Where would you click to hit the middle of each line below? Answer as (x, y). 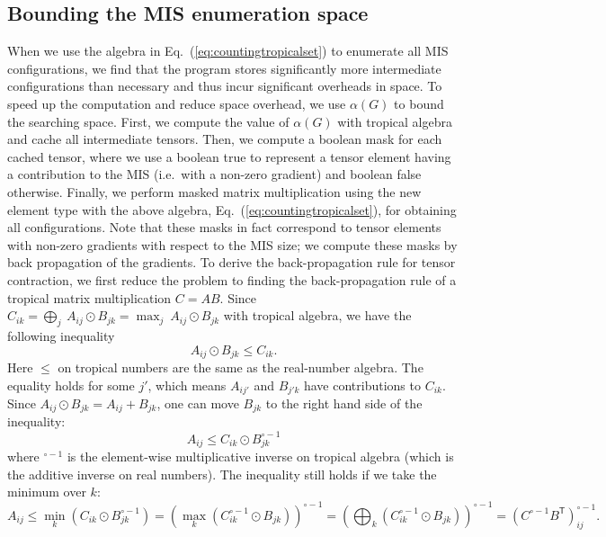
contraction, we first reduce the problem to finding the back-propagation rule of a (232, 279)
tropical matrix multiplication (89, 297)
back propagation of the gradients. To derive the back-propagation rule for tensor (232, 262)
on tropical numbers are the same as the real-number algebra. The (241, 367)
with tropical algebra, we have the (317, 315)
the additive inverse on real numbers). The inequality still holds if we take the (222, 474)
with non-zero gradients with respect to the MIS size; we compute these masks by (232, 244)
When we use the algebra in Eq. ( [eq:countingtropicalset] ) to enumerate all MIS (228, 51)
